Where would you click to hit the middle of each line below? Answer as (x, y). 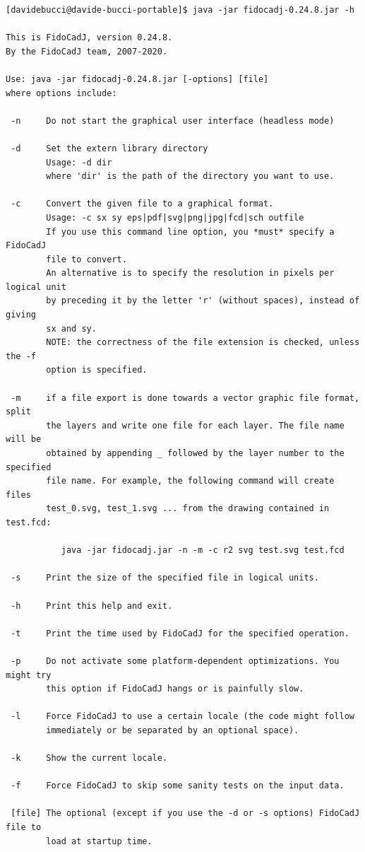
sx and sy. (71, 328)
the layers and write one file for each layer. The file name (195, 425)
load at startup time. (99, 841)
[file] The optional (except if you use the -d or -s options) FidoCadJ (185, 813)
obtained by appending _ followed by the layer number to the (195, 453)
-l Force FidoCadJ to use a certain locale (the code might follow (182, 717)
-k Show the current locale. (89, 758)
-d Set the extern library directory (109, 148)
